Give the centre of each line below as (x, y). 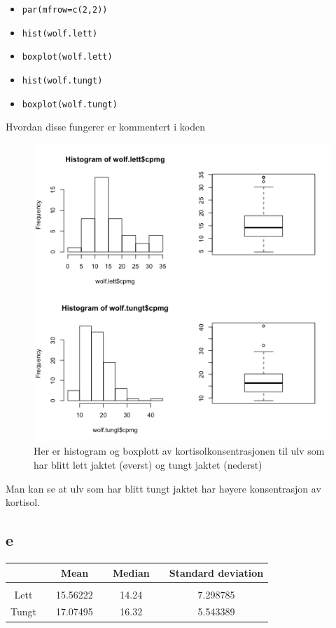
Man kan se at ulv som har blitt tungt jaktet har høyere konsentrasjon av (163, 488)
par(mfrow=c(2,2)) (65, 10)
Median (131, 572)
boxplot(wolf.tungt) (70, 104)
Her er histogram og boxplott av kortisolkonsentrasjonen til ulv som (179, 451)
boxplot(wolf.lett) (67, 57)
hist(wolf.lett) (60, 33)
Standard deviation (216, 572)
